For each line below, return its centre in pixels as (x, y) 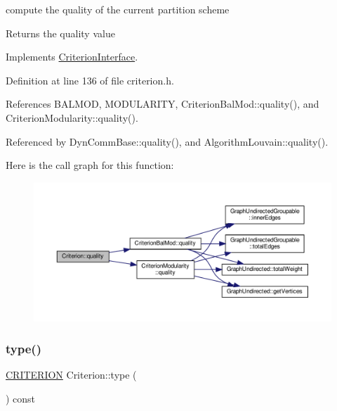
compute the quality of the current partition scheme (118, 9)
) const (21, 399)
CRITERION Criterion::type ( (71, 375)
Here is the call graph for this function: (90, 165)
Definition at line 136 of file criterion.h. (90, 80)
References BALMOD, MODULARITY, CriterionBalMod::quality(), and (163, 104)
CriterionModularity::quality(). (72, 117)
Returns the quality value (60, 33)
